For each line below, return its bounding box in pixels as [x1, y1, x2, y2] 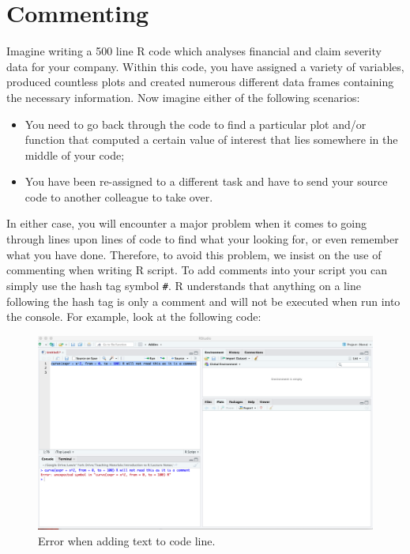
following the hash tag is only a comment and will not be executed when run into [6, 292, 401, 309]
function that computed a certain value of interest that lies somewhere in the [24, 131, 398, 148]
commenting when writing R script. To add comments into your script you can [6, 262, 388, 278]
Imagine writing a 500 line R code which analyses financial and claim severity [6, 43, 382, 59]
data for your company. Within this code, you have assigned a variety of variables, [6, 58, 404, 74]
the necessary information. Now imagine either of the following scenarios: [6, 89, 360, 105]
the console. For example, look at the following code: [6, 308, 261, 325]
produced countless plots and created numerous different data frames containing [6, 73, 394, 90]
